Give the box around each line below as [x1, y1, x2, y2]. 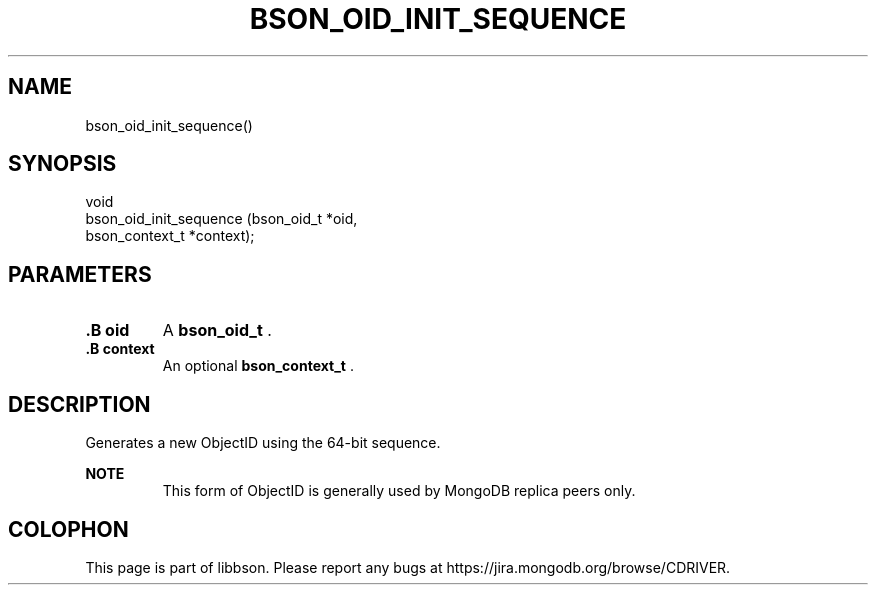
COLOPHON [8, 516, 129, 542]
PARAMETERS [8, 261, 152, 287]
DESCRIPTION [8, 391, 151, 417]
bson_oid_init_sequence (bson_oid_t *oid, [85, 210, 358, 228]
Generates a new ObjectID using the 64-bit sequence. [85, 434, 441, 452]
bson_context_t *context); [85, 227, 255, 245]
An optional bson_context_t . [162, 357, 354, 375]
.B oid [85, 320, 130, 341]
